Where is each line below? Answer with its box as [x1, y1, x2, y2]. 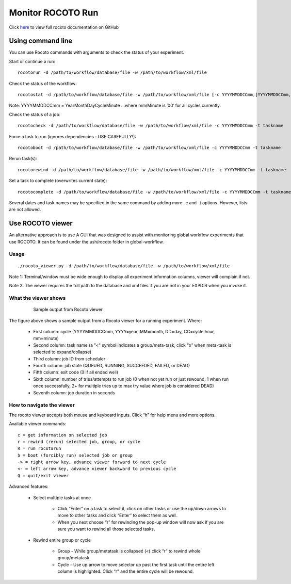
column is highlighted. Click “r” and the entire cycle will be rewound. [57, 568, 194, 574]
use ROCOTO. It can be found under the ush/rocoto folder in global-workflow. [9, 239, 164, 244]
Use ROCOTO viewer [9, 219, 73, 227]
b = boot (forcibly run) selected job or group [17, 453, 133, 458]
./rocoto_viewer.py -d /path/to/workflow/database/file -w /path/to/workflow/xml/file [17, 263, 230, 269]
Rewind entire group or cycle [33, 537, 91, 543]
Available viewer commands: [9, 421, 66, 427]
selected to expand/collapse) [33, 349, 92, 355]
